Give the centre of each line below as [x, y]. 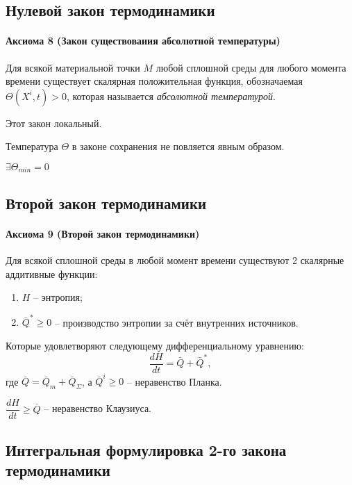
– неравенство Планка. [174, 381]
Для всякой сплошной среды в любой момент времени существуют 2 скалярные [175, 260]
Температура [32, 146]
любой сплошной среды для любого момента [251, 67]
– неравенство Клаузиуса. [98, 408]
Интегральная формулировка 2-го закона [146, 449]
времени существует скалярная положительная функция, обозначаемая [154, 81]
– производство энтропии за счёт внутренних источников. [176, 322]
